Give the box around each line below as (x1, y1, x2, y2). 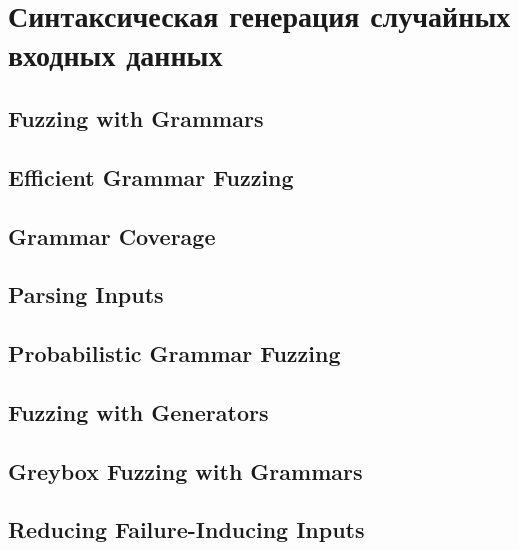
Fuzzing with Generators (8, 396, 269, 427)
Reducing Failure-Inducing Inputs (8, 514, 365, 545)
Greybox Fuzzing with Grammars (8, 455, 363, 486)
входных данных (8, 34, 223, 75)
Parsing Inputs (8, 279, 164, 310)
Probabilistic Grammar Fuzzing (8, 338, 341, 369)
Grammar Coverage (8, 220, 216, 251)
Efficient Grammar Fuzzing (8, 161, 294, 192)
